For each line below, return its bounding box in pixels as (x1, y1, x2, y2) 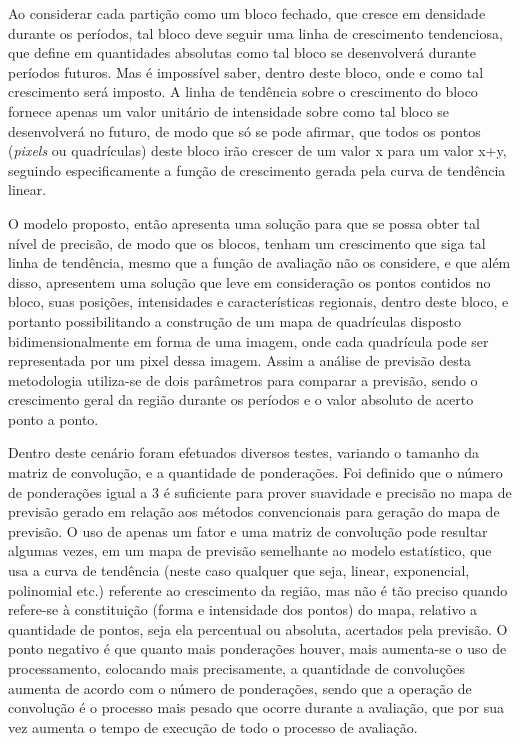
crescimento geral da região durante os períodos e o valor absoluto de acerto (8, 389, 474, 410)
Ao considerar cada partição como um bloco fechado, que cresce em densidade (8, 3, 486, 23)
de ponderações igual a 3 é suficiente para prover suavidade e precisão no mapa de (8, 481, 512, 502)
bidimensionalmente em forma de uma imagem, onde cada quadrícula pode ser (8, 330, 489, 351)
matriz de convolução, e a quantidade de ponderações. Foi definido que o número (8, 462, 503, 483)
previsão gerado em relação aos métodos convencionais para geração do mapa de (8, 501, 500, 522)
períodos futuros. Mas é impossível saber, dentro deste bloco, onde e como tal (8, 61, 484, 82)
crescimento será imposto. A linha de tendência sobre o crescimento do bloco (8, 81, 478, 102)
